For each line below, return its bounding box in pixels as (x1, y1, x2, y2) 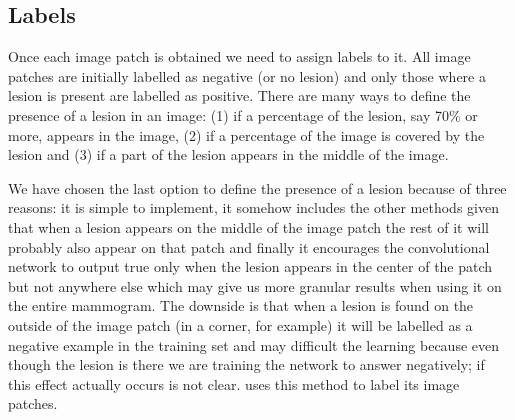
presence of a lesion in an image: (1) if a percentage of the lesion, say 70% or (8, 104, 478, 125)
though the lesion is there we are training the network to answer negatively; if (8, 354, 485, 375)
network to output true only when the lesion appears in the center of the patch (8, 256, 493, 277)
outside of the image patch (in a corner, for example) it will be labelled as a (8, 314, 473, 335)
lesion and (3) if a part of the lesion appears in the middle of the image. (8, 144, 449, 165)
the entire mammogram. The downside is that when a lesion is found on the (8, 295, 474, 316)
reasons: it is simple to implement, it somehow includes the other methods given (8, 197, 499, 218)
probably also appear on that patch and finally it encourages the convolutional (8, 236, 490, 257)
